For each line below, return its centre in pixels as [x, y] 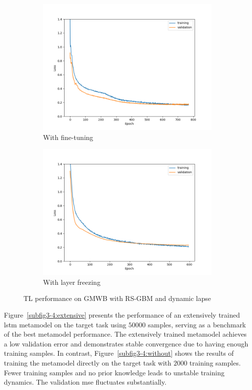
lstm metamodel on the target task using [65, 324]
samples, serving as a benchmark [197, 324]
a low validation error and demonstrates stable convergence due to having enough [126, 343]
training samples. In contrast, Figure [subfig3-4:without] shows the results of [119, 353]
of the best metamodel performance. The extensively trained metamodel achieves [126, 334]
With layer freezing [72, 282]
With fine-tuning [68, 137]
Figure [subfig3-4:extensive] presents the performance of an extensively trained [122, 314]
